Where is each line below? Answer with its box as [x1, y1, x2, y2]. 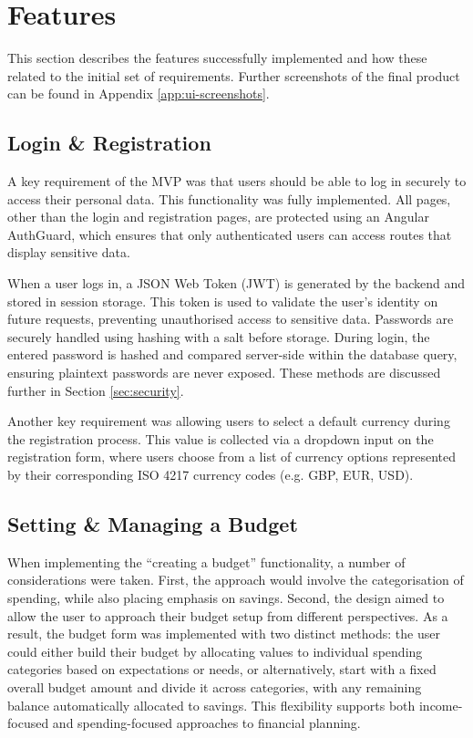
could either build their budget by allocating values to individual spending [7, 641, 423, 660]
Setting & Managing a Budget [7, 510, 298, 537]
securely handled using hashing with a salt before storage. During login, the [7, 327, 430, 346]
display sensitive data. [7, 243, 130, 262]
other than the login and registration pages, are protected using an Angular [7, 207, 429, 226]
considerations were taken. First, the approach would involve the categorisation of [7, 570, 464, 589]
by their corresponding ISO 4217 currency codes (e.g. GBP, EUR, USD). [7, 465, 414, 484]
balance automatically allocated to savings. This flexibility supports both [7, 695, 416, 714]
